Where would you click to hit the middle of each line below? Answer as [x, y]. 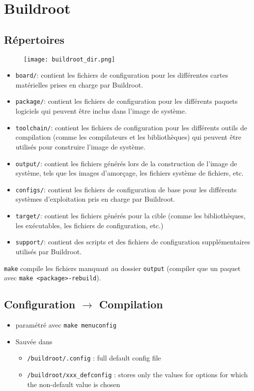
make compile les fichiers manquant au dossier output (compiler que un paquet [122, 268]
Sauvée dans [34, 341]
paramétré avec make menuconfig [66, 325]
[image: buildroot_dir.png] [70, 59]
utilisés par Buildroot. [49, 251]
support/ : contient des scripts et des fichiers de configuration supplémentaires [133, 242]
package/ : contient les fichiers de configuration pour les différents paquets [127, 101]
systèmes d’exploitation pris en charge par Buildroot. [95, 199]
